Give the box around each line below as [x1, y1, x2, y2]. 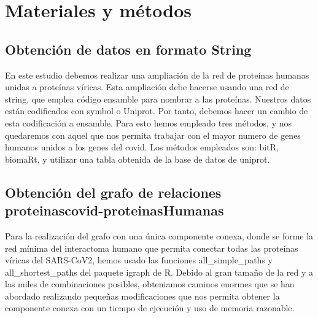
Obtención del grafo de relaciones [5, 182, 222, 201]
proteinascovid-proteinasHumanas [5, 201, 224, 220]
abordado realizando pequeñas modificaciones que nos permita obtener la [5, 289, 280, 302]
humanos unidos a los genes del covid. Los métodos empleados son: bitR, [5, 141, 279, 153]
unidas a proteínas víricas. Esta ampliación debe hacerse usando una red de [5, 80, 289, 93]
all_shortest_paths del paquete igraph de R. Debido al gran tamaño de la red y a [5, 265, 314, 278]
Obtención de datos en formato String [5, 39, 252, 58]
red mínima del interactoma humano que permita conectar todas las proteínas [5, 241, 298, 254]
